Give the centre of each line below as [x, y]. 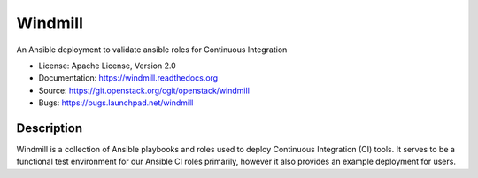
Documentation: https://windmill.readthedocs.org [128, 78]
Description [50, 128]
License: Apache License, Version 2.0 [107, 66]
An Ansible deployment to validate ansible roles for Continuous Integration [152, 50]
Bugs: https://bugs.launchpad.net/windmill [116, 103]
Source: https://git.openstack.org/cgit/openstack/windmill [144, 90]
